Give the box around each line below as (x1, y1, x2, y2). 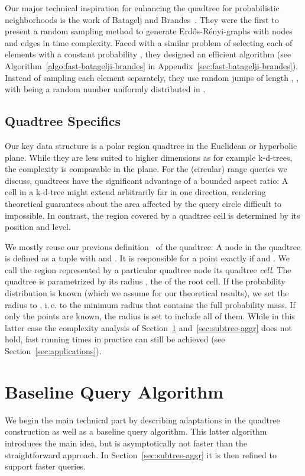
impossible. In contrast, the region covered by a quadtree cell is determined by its (5, 209, 300, 221)
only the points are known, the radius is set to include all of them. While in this (5, 310, 295, 322)
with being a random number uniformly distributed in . (5, 83, 206, 95)
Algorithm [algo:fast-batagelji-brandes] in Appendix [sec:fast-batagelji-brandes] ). (5, 59, 298, 72)
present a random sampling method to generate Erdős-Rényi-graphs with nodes (5, 25, 293, 37)
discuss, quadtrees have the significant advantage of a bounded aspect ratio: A (5, 174, 288, 186)
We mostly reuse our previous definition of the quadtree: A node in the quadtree (5, 240, 301, 252)
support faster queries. (5, 460, 86, 472)
